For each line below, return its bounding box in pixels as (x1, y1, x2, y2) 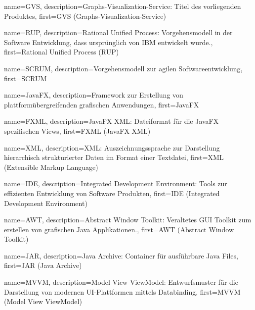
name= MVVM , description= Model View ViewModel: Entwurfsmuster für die (4, 277, 238, 287)
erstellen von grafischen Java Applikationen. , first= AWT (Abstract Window (4, 224, 234, 234)
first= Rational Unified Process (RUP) (4, 47, 119, 57)
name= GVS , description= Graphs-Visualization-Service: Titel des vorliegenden (4, 1, 241, 11)
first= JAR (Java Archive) (4, 260, 82, 270)
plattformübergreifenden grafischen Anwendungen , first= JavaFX (4, 99, 199, 109)
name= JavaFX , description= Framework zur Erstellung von (4, 90, 183, 100)
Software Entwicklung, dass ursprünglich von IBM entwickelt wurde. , (4, 37, 213, 47)
